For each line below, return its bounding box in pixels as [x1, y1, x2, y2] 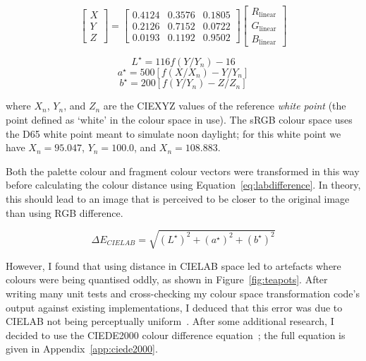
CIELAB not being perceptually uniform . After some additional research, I [6, 314, 334, 329]
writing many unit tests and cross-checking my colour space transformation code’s [6, 285, 360, 300]
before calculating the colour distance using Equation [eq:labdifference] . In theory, [6, 177, 361, 192]
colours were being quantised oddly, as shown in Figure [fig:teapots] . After [6, 272, 328, 287]
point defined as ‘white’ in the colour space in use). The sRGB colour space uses [6, 112, 353, 127]
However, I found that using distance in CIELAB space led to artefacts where [6, 258, 341, 273]
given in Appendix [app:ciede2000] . [6, 341, 158, 356]
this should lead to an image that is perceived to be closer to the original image [6, 191, 350, 206]
